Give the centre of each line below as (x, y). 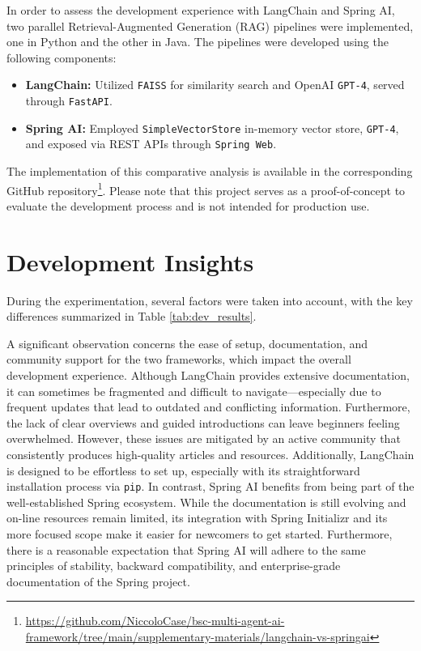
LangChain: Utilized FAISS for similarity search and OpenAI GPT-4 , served (215, 85)
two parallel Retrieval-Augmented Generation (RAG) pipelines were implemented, (210, 26)
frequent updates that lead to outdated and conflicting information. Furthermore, (208, 407)
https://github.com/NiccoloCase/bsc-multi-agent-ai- (155, 621)
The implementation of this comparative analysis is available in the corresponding (210, 171)
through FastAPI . (69, 101)
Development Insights (130, 261)
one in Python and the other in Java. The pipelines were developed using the (198, 42)
